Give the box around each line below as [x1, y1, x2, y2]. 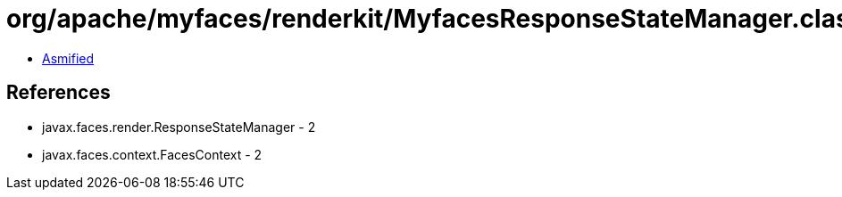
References [6, 81, 111, 104]
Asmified [42, 50, 95, 66]
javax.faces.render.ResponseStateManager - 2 [42, 119, 316, 135]
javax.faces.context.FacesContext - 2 [42, 146, 263, 162]
